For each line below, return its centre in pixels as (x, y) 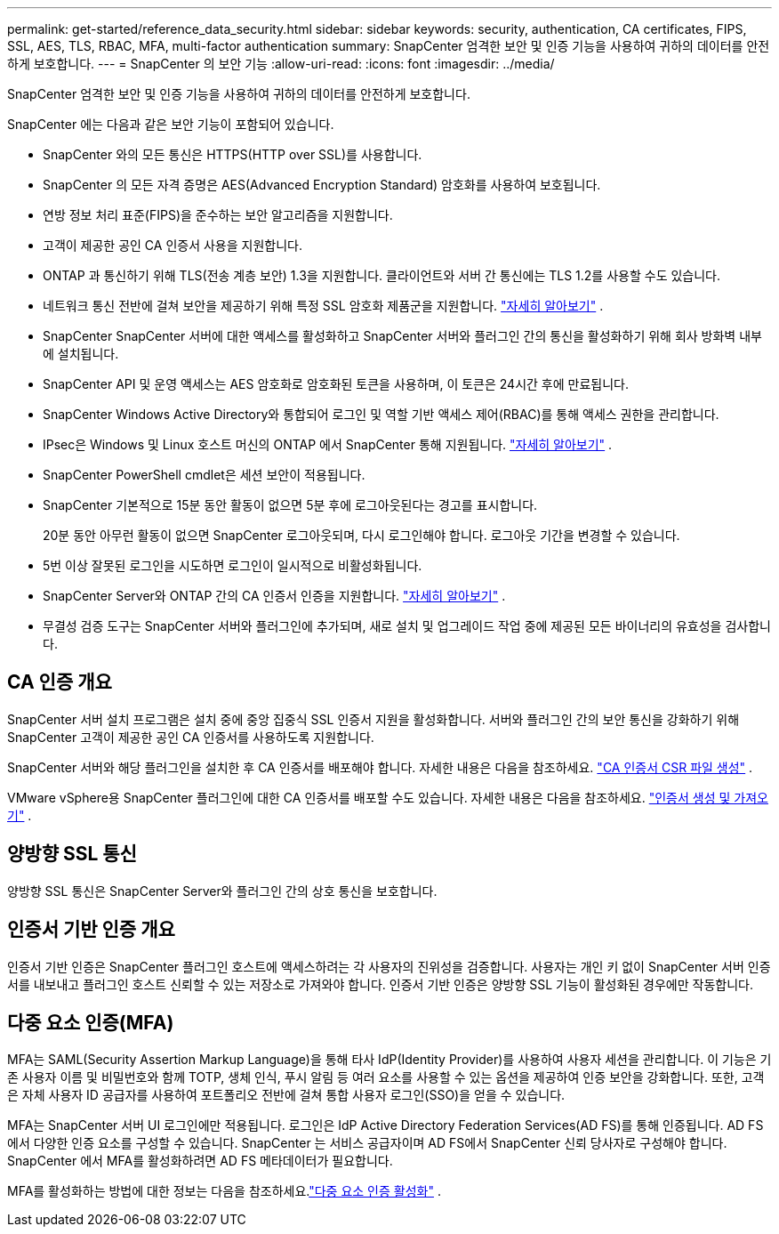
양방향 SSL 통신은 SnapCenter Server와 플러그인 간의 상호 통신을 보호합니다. (222, 891)
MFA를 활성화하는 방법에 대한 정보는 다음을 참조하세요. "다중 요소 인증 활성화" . (224, 1191)
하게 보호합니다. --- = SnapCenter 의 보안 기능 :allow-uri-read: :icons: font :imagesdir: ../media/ (281, 64)
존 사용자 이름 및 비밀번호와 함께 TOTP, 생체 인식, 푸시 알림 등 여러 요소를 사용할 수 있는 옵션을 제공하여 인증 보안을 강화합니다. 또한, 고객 (386, 1077)
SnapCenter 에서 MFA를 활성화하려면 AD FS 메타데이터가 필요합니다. (200, 1161)
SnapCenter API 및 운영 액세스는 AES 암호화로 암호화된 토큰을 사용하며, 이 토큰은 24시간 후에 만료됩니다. (336, 384)
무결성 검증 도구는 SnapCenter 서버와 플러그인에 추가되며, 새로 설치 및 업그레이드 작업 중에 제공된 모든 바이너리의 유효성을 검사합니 (407, 626)
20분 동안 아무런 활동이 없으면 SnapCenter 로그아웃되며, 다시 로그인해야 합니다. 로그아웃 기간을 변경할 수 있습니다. (361, 535)
